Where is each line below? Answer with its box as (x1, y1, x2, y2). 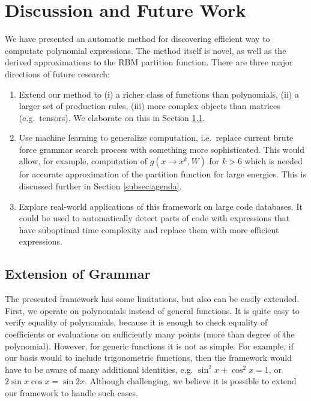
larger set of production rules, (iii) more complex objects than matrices (19, 100, 280, 112)
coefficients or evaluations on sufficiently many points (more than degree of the (5, 328, 295, 340)
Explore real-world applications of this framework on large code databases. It (19, 200, 303, 212)
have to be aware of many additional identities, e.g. (5, 363, 193, 375)
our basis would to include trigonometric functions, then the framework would (5, 351, 292, 364)
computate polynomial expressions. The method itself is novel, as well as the (5, 44, 286, 56)
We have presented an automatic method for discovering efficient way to (5, 32, 270, 45)
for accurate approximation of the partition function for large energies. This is (19, 168, 306, 180)
